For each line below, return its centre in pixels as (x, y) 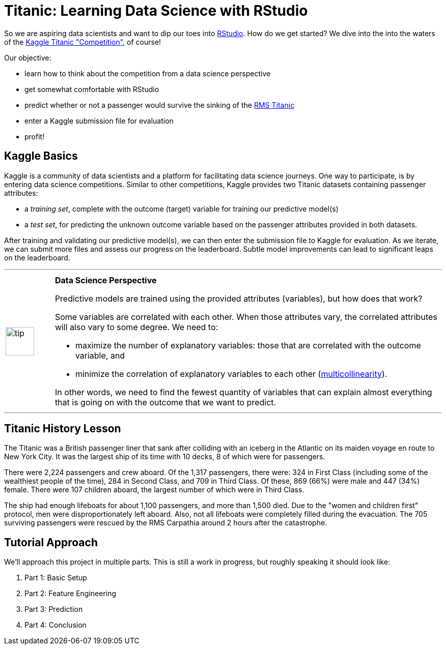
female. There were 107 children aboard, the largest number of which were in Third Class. (154, 490)
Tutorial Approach (51, 542)
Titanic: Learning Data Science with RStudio (156, 11)
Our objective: (28, 57)
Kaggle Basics (41, 156)
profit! (35, 136)
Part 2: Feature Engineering (71, 594)
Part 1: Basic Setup (56, 578)
